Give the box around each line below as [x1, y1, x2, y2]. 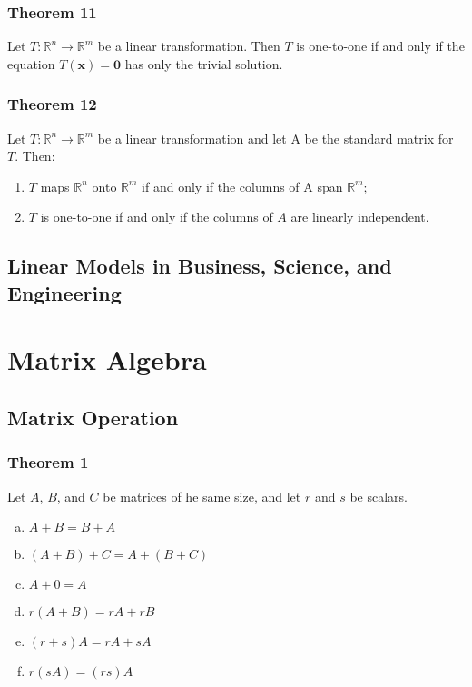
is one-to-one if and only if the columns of [40, 207, 273, 226]
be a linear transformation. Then [97, 36, 280, 55]
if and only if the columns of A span [142, 176, 343, 195]
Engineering [7, 278, 122, 306]
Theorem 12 [7, 93, 97, 115]
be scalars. [349, 486, 408, 505]
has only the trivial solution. [124, 54, 283, 73]
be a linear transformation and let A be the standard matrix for [97, 128, 454, 147]
